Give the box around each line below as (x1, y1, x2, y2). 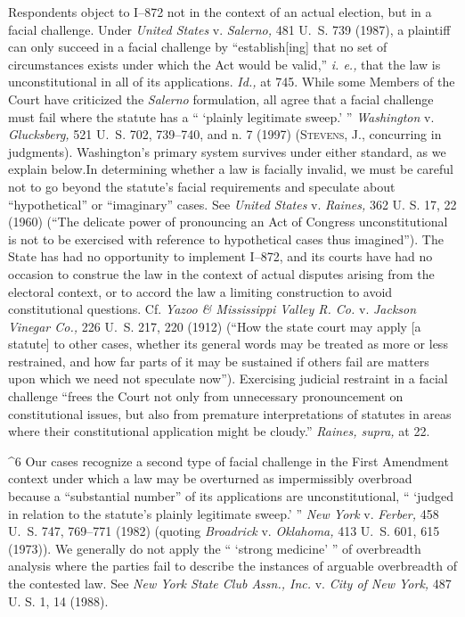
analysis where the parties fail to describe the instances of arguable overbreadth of (8, 556, 457, 575)
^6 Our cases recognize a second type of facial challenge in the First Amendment (8, 451, 449, 470)
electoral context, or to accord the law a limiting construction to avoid (8, 282, 393, 300)
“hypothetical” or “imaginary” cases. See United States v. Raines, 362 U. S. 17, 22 (8, 194, 457, 213)
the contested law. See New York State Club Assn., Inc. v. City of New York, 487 (8, 574, 452, 592)
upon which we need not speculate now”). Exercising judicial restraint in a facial (8, 369, 448, 388)
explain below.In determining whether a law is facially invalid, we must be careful (8, 160, 453, 178)
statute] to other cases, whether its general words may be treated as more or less (8, 334, 448, 353)
